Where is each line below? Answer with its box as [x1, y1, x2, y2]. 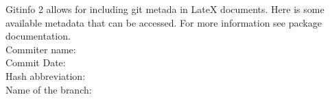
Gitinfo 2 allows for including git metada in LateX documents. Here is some [5, 2, 325, 16]
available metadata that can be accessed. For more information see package [5, 15, 322, 29]
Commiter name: [5, 42, 76, 56]
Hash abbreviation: [5, 68, 86, 83]
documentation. [5, 29, 71, 43]
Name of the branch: [5, 82, 92, 96]
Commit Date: [5, 55, 66, 70]
